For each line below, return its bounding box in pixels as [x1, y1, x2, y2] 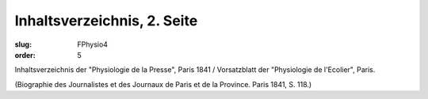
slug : [14, 40, 32, 49]
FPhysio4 [77, 40, 109, 49]
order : [14, 50, 36, 59]
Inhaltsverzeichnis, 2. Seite [14, 12, 198, 29]
